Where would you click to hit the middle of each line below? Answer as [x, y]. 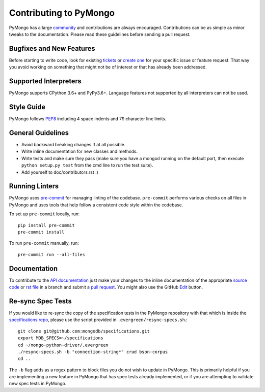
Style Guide [27, 107]
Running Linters [34, 186]
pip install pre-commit [46, 225]
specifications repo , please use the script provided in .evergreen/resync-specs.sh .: [98, 320]
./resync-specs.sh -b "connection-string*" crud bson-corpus [93, 352]
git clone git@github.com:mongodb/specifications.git [84, 331]
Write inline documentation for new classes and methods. [79, 151]
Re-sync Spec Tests [40, 301]
